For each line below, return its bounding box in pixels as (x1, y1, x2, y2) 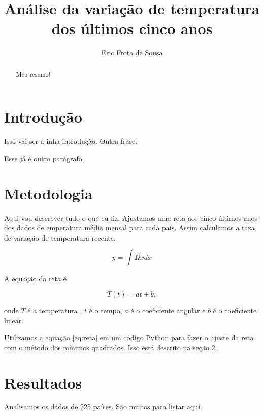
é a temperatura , (27, 305, 82, 315)
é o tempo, (89, 305, 122, 315)
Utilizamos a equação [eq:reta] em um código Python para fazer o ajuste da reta (4, 332, 254, 343)
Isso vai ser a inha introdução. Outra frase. (4, 136, 138, 146)
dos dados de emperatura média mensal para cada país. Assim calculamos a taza (4, 222, 255, 233)
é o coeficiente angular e (130, 305, 206, 315)
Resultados (4, 372, 82, 393)
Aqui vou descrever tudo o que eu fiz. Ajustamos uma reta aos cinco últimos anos (4, 212, 258, 223)
